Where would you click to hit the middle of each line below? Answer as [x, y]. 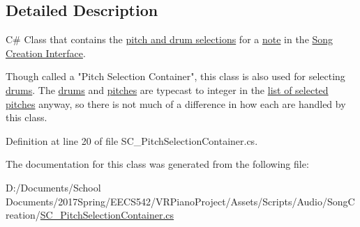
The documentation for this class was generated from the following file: [157, 164]
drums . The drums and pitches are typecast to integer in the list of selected [167, 89]
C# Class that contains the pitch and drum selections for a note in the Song [170, 39]
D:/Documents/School [53, 187]
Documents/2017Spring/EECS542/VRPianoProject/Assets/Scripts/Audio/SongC [180, 201]
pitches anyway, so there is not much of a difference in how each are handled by [176, 103]
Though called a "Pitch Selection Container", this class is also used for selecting [175, 76]
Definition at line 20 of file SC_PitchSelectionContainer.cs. [132, 140]
